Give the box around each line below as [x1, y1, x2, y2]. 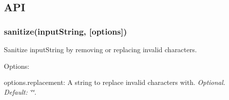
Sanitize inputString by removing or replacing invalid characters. [4, 44, 197, 54]
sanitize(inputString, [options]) [4, 25, 127, 37]
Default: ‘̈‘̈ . [4, 86, 37, 97]
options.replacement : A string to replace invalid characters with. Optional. [4, 77, 226, 87]
